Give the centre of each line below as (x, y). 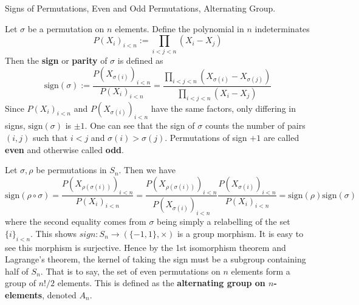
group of (21, 283)
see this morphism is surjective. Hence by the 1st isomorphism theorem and (145, 247)
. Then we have (147, 170)
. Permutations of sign (206, 137)
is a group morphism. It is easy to (240, 233)
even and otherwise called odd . (64, 149)
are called (281, 137)
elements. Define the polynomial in (179, 28)
